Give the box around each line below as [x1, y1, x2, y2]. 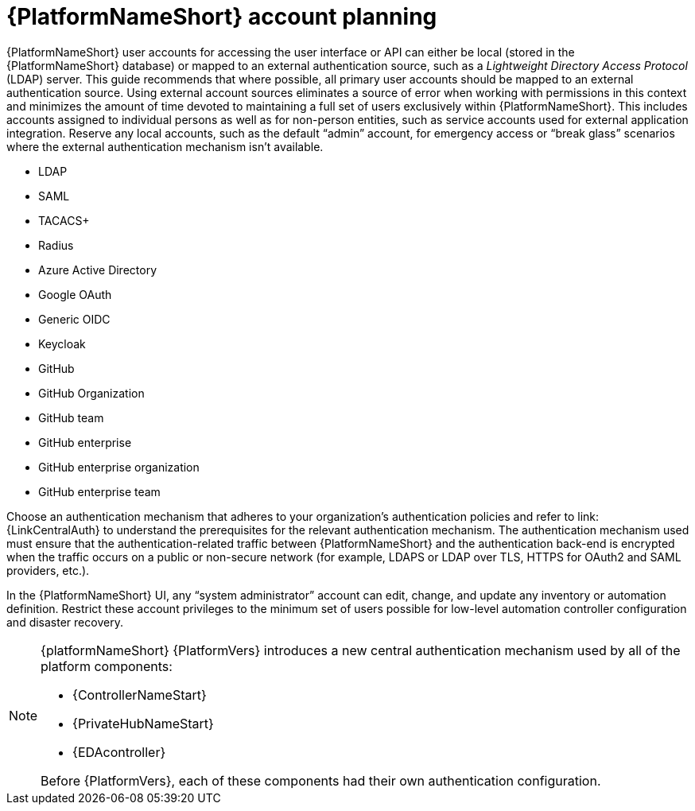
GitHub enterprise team [38, 484, 161, 499]
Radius [38, 238, 74, 252]
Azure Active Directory [38, 262, 157, 277]
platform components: [41, 658, 173, 674]
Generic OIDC [38, 312, 111, 326]
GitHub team [38, 410, 104, 425]
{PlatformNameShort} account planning [6, 3, 437, 30]
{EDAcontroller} [72, 743, 166, 760]
